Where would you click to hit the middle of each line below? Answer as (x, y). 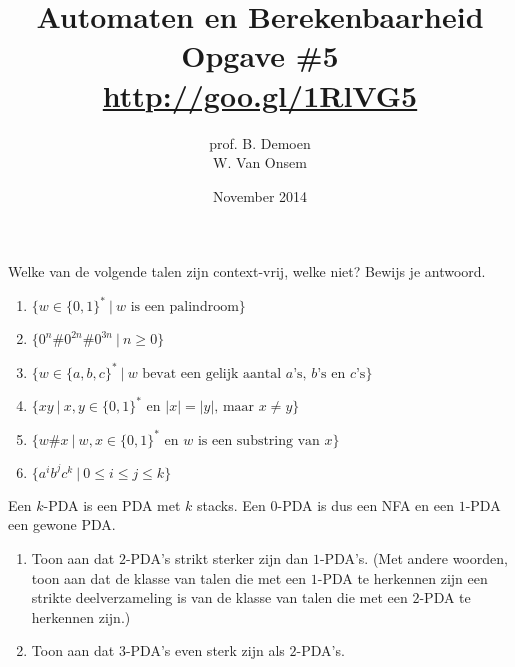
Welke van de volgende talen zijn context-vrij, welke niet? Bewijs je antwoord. (247, 271)
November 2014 (260, 195)
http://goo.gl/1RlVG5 (260, 94)
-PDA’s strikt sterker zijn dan (217, 558)
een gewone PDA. (62, 524)
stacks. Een (231, 504)
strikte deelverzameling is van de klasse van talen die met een (219, 597)
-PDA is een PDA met (112, 504)
